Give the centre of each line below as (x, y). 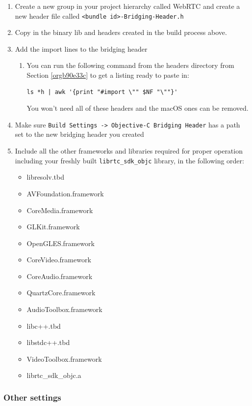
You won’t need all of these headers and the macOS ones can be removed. (138, 108)
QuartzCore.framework (61, 293)
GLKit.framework (53, 227)
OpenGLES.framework (61, 243)
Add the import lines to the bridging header (81, 48)
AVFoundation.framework (65, 193)
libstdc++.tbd (48, 342)
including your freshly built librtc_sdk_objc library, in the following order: (129, 160)
